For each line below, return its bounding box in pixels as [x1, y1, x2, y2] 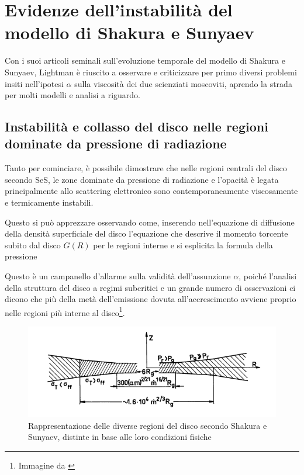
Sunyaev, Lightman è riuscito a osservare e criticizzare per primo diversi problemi [5, 65, 297, 78]
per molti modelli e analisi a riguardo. [5, 89, 140, 101]
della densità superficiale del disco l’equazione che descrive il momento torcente [5, 227, 288, 240]
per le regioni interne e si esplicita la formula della [93, 238, 273, 251]
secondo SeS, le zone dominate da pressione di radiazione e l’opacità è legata [5, 173, 279, 185]
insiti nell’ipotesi [5, 77, 64, 89]
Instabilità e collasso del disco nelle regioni [5, 117, 268, 136]
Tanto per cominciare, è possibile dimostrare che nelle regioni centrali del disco [5, 162, 287, 174]
